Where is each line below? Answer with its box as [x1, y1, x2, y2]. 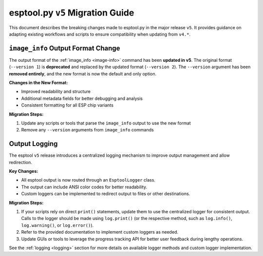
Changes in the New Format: [9, 80, 68, 86]
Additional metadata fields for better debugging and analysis [21, 95, 143, 101]
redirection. [9, 159, 33, 165]
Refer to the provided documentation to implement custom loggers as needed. [21, 229, 179, 235]
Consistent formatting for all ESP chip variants [21, 102, 114, 108]
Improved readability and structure [21, 89, 91, 94]
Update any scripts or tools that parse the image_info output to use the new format [21, 120, 191, 126]
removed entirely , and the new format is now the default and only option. [9, 71, 157, 76]
